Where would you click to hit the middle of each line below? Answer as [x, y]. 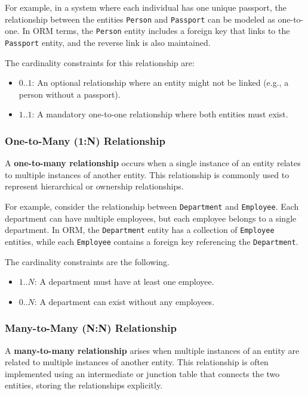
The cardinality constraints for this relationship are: [100, 62]
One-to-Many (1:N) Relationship [85, 140]
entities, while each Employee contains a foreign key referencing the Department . [152, 241]
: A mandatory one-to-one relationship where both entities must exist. [160, 114]
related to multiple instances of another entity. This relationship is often [137, 362]
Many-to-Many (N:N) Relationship [91, 328]
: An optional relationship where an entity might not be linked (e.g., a [160, 83]
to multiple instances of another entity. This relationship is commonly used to [147, 174]
